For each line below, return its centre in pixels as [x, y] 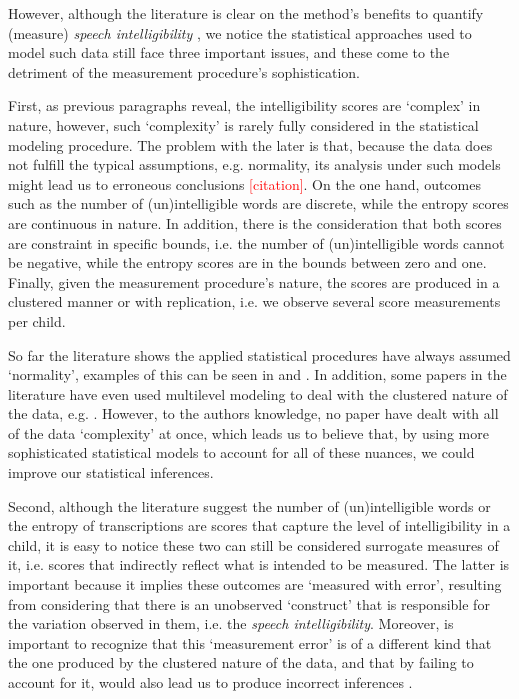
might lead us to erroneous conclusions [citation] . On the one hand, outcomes [244, 183]
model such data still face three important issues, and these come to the [229, 52]
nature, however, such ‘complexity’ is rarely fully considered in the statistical [243, 124]
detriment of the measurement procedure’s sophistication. [184, 71]
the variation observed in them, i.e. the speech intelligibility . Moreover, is [231, 623]
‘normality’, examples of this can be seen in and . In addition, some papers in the [257, 374]
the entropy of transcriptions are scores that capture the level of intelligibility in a [259, 525]
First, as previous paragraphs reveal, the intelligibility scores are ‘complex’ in [244, 105]
